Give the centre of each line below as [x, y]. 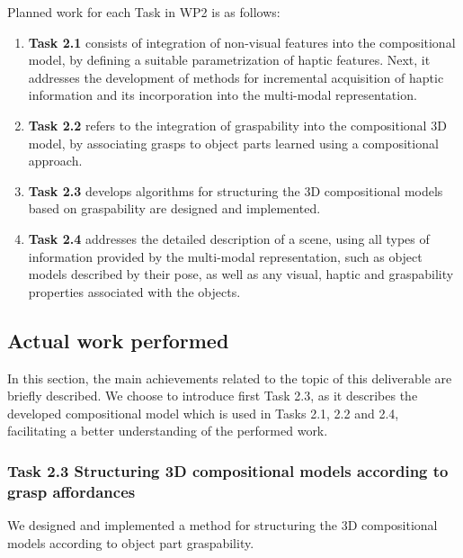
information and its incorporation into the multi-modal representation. [223, 95]
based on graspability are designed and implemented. [174, 208]
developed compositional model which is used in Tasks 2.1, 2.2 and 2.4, [203, 413]
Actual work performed [118, 340]
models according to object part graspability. [131, 542]
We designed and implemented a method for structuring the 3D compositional [223, 525]
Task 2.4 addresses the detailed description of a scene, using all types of [229, 238]
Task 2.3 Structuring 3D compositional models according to [228, 470]
